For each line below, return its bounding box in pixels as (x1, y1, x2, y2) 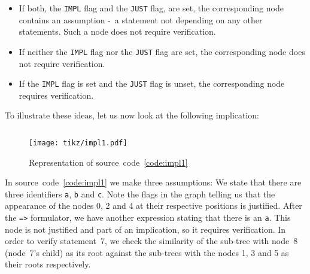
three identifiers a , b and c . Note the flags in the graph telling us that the (5, 187, 275, 200)
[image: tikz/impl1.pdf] (29, 138, 127, 147)
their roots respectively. (5, 258, 91, 270)
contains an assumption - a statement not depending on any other (19, 13, 263, 26)
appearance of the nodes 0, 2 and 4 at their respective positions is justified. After (5, 199, 302, 212)
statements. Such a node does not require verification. (19, 25, 216, 38)
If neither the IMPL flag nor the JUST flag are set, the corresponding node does (19, 45, 305, 57)
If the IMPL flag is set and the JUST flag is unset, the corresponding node (19, 77, 285, 90)
